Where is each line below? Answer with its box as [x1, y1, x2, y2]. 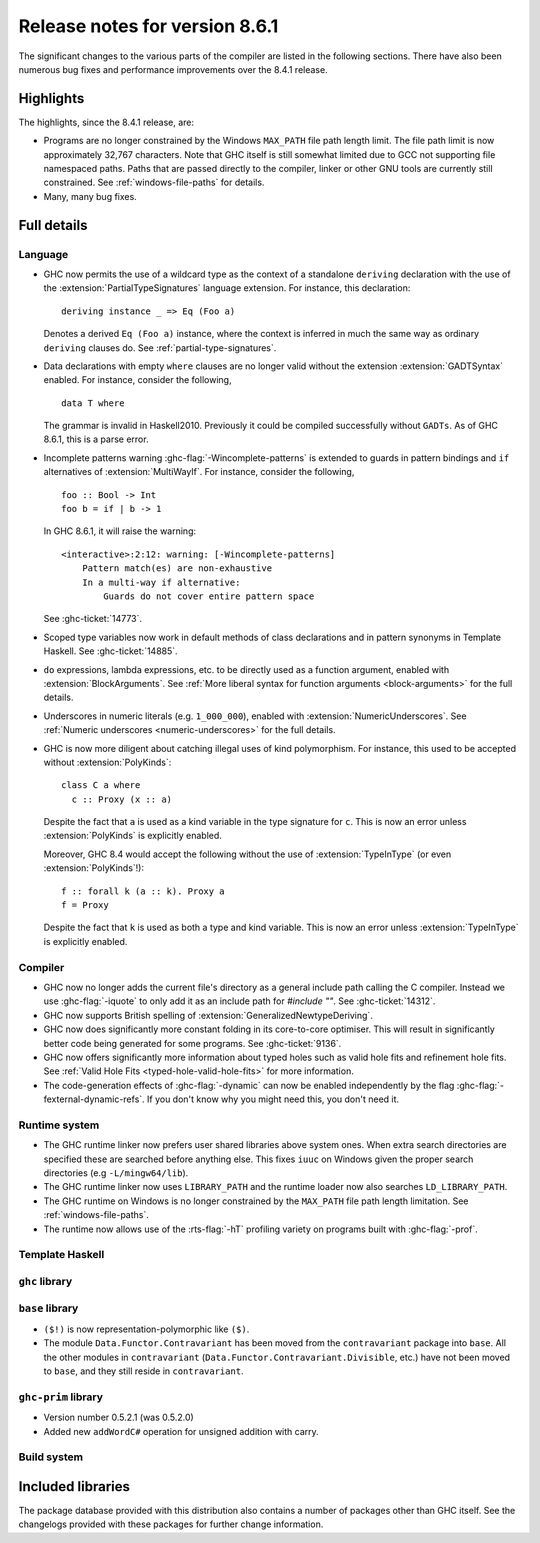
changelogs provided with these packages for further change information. [18, 1518, 324, 1530]
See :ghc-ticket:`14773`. [43, 613, 143, 625]
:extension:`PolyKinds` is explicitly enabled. [43, 830, 222, 842]
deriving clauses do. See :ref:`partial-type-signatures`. [43, 341, 277, 354]
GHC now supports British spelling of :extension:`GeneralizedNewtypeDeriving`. [43, 1009, 374, 1021]
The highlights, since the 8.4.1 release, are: [18, 116, 195, 128]
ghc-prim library [18, 1390, 104, 1404]
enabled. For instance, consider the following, [43, 374, 232, 386]
